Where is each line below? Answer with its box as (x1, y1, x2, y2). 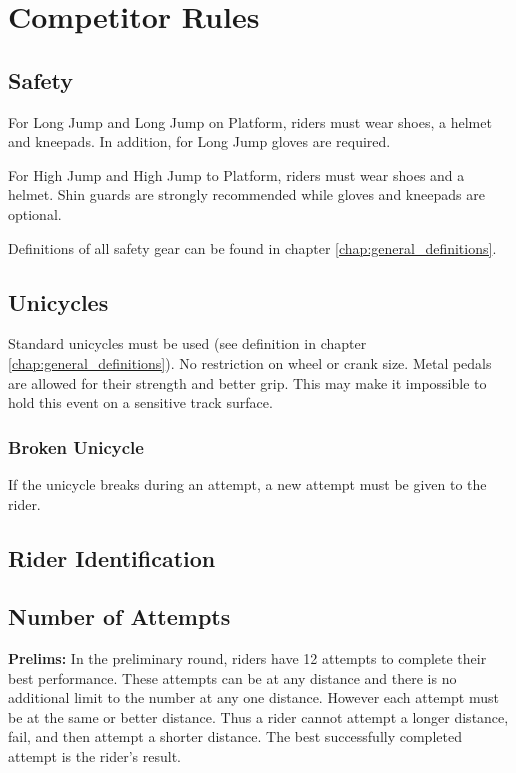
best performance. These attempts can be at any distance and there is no (8, 667, 457, 688)
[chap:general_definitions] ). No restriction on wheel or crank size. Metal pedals (8, 352, 492, 373)
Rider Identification (8, 542, 216, 573)
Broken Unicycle (8, 434, 144, 459)
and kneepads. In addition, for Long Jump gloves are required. (8, 131, 391, 152)
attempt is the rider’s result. (8, 746, 182, 767)
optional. (8, 203, 62, 224)
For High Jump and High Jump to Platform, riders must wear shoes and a (8, 164, 465, 185)
